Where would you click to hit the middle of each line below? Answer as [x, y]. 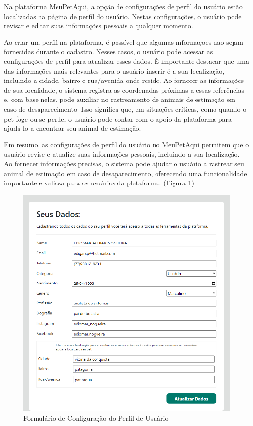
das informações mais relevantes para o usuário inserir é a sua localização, [114, 71]
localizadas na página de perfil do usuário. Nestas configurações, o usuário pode [123, 16]
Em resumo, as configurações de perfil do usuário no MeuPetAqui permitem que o [126, 144]
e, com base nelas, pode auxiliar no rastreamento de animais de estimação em [120, 99]
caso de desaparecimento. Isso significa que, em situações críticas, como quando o [125, 109]
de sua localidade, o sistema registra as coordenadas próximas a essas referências [124, 90]
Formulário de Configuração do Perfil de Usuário [96, 417]
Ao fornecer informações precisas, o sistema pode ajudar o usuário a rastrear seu [124, 163]
